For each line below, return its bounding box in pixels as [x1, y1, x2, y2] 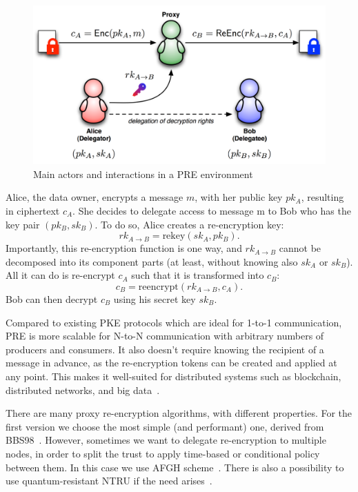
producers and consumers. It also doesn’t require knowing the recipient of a [6, 342, 324, 356]
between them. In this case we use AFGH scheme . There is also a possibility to [6, 460, 344, 474]
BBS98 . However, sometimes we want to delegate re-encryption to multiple [6, 433, 326, 447]
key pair [6, 217, 40, 231]
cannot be [279, 241, 321, 255]
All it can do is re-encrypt [6, 268, 115, 282]
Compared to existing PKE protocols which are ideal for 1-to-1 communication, [6, 315, 342, 329]
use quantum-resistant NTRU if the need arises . [6, 473, 212, 488]
